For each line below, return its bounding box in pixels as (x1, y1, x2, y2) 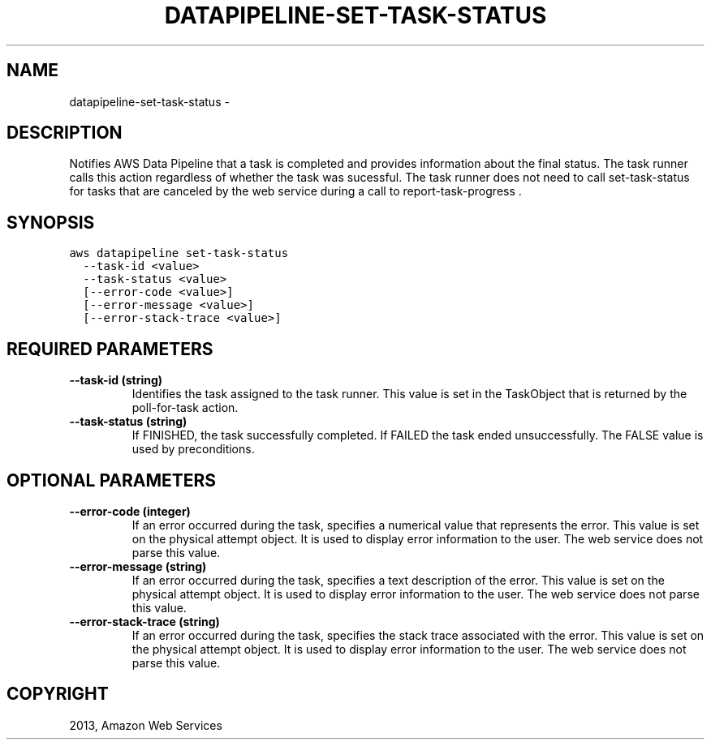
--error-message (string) (69, 559, 207, 573)
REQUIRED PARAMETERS (6, 338, 213, 359)
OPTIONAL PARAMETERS (6, 469, 217, 491)
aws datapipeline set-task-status (69, 247, 289, 260)
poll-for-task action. (131, 401, 239, 415)
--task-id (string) (69, 373, 163, 388)
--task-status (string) (69, 414, 187, 429)
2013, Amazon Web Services (69, 718, 222, 732)
